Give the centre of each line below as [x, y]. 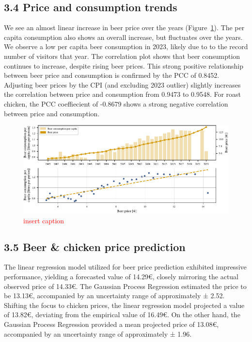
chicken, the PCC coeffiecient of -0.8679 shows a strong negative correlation [116, 103]
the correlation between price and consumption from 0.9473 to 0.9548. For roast [123, 94]
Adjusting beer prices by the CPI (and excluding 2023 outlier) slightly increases [122, 84]
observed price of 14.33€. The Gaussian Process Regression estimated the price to [125, 286]
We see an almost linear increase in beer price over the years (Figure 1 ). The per [124, 27]
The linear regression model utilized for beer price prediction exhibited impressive [125, 267]
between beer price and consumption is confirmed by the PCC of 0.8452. [112, 75]
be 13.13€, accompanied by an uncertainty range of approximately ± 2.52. [114, 296]
